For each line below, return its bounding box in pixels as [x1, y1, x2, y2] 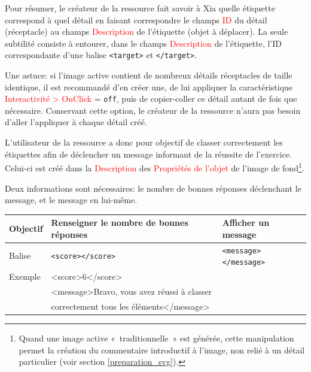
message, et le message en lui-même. [5, 193, 138, 206]
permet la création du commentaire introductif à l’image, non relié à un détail [19, 343, 305, 356]
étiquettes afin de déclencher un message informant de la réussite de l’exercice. [5, 147, 292, 160]
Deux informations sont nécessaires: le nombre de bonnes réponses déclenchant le [5, 182, 301, 194]
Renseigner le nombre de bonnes [51, 216, 188, 229]
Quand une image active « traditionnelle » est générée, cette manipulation [19, 331, 294, 344]
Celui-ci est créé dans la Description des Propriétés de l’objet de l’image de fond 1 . [5, 160, 304, 174]
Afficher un [222, 216, 270, 229]
